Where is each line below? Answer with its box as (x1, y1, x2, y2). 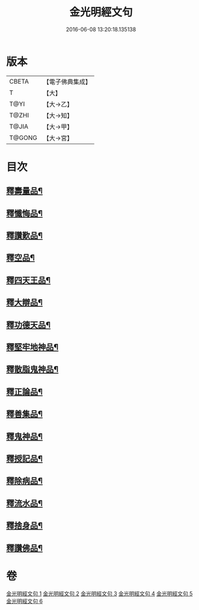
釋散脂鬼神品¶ (6, 364, 59, 374)
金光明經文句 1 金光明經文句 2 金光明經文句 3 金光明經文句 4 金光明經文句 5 (6, 590, 193, 597)
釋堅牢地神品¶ (6, 342, 59, 352)
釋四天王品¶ (6, 275, 51, 285)
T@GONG (9, 133, 37, 142)
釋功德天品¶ (6, 320, 51, 330)
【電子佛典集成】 (43, 78, 91, 86)
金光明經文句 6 (6, 597, 43, 605)
